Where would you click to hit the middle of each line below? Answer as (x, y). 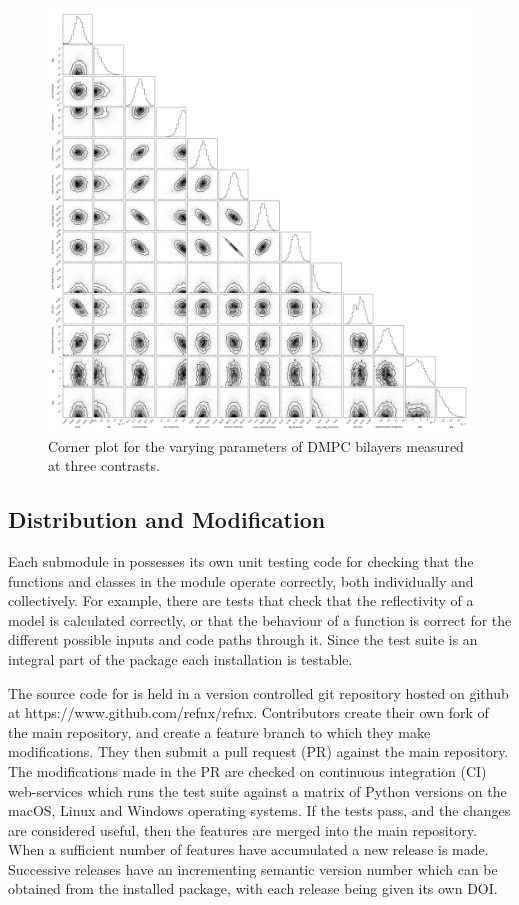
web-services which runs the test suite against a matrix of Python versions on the (257, 790)
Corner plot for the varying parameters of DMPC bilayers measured (256, 445)
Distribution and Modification (167, 519)
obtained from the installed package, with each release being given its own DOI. (253, 888)
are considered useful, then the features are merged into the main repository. (242, 829)
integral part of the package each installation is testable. (180, 658)
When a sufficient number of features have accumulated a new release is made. (248, 849)
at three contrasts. (104, 465)
